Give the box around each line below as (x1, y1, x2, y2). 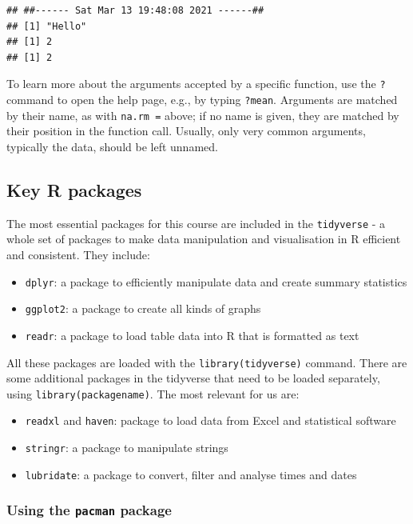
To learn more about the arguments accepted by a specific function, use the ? (6, 75, 386, 92)
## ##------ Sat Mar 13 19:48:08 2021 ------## (6, 5, 264, 16)
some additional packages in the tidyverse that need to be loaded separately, (6, 370, 380, 386)
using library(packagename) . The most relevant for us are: (6, 385, 300, 402)
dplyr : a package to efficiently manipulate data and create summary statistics (25, 273, 407, 290)
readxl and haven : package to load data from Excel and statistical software (25, 412, 396, 429)
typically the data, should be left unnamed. (6, 138, 218, 154)
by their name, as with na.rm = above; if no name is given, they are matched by (6, 106, 399, 123)
